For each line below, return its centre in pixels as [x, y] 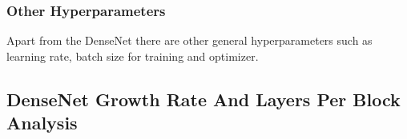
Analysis [42, 123]
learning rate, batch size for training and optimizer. [133, 56]
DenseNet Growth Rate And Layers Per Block [203, 99]
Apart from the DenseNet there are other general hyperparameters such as [189, 40]
